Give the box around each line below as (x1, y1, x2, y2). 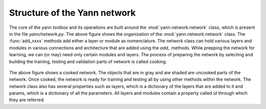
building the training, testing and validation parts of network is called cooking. (9, 59, 167, 65)
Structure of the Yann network (9, 7, 136, 18)
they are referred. (9, 97, 45, 103)
